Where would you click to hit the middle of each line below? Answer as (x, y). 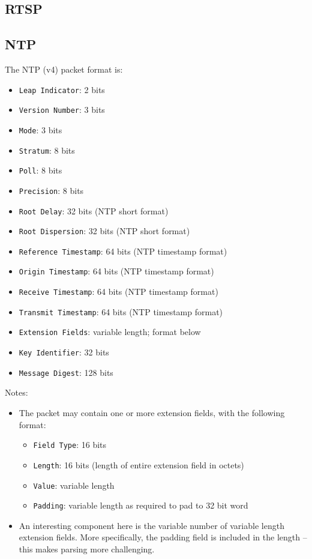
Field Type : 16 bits (70, 445)
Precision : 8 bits (51, 190)
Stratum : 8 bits (47, 150)
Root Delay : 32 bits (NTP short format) (94, 210)
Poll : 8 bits (40, 170)
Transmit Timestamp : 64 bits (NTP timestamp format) (121, 311)
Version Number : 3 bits (62, 110)
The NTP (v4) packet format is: (64, 69)
